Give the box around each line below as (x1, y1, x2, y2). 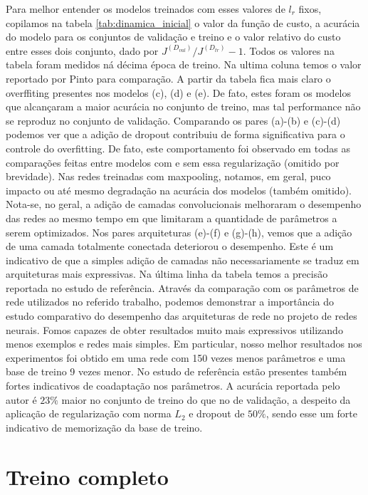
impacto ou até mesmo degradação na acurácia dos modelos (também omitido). (6, 182, 352, 197)
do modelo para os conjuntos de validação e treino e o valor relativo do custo (6, 29, 341, 44)
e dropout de (189, 406, 245, 421)
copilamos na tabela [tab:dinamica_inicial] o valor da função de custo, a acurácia (6, 15, 360, 30)
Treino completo (6, 462, 169, 491)
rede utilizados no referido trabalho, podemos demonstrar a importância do (6, 294, 334, 309)
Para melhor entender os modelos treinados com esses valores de (6, 1, 285, 16)
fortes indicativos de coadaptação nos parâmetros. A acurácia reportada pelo (6, 378, 340, 393)
